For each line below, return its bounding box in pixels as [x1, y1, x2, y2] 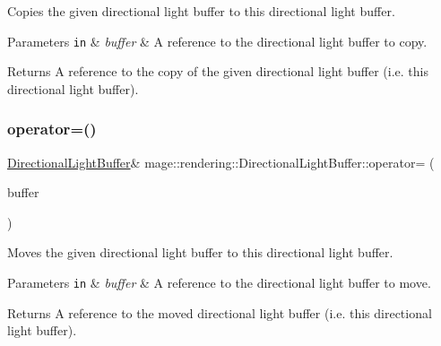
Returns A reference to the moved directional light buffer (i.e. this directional [7, 303, 432, 322]
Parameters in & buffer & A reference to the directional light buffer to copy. [7, 31, 428, 50]
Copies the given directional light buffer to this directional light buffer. [7, 2, 395, 20]
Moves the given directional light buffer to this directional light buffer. [7, 243, 393, 262]
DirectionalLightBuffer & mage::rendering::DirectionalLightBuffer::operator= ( [7, 152, 435, 171]
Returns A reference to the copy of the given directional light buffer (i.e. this [7, 62, 428, 81]
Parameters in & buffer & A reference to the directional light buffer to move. [7, 273, 431, 292]
